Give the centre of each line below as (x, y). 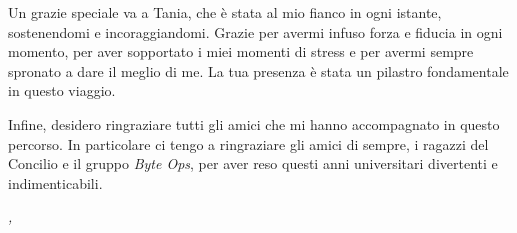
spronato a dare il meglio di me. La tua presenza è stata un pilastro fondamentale (258, 70)
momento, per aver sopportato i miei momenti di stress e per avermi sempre (241, 51)
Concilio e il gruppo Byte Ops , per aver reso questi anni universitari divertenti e (253, 163)
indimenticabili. (55, 182)
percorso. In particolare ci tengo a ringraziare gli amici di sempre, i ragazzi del (248, 143)
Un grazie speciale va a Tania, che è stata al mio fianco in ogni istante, (225, 12)
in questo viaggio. (62, 90)
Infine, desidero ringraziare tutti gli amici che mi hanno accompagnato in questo (254, 123)
